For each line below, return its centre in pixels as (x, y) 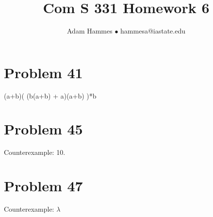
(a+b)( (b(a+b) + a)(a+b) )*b (50, 95)
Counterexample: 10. (35, 152)
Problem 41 (43, 72)
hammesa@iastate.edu (153, 31)
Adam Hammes (90, 31)
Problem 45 (43, 129)
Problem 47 (43, 186)
